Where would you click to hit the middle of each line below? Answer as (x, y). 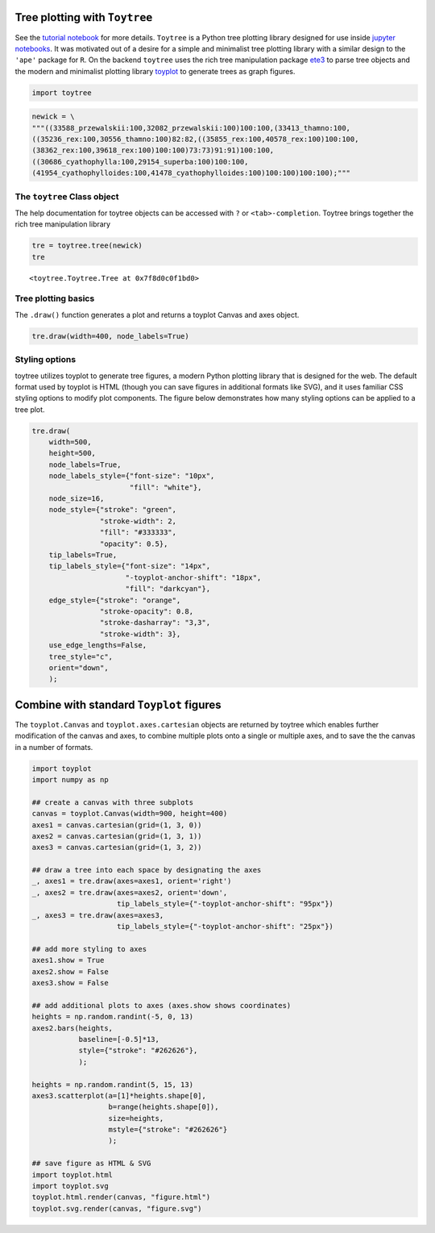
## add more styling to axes (89, 949)
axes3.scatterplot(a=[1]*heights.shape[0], (119, 1096)
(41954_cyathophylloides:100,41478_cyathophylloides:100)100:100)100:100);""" (191, 173)
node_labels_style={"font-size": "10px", (132, 476)
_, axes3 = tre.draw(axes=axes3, (98, 915)
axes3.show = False (70, 983)
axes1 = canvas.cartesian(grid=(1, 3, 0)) (117, 825)
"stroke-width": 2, (138, 521)
